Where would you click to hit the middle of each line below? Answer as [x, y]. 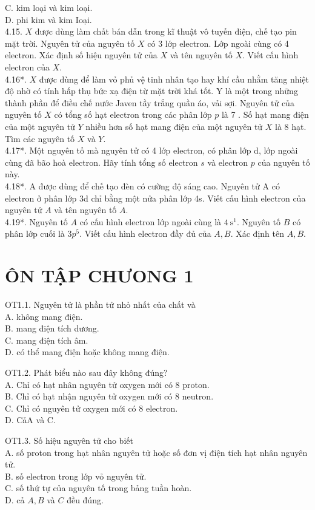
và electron [228, 162]
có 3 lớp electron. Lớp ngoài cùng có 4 [218, 43]
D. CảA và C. [30, 420]
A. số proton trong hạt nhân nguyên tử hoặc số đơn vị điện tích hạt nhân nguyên [156, 452]
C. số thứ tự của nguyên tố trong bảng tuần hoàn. [98, 488]
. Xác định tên [257, 233]
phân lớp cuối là [35, 233]
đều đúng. [85, 499]
